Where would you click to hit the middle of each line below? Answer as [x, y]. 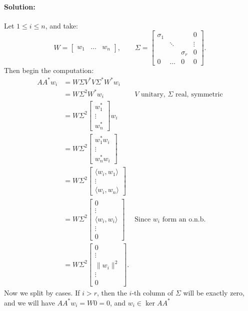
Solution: [20, 6]
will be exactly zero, [214, 293]
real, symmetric [199, 94]
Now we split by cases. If [42, 293]
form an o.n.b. [184, 219]
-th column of [152, 293]
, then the [112, 293]
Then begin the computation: [49, 70]
